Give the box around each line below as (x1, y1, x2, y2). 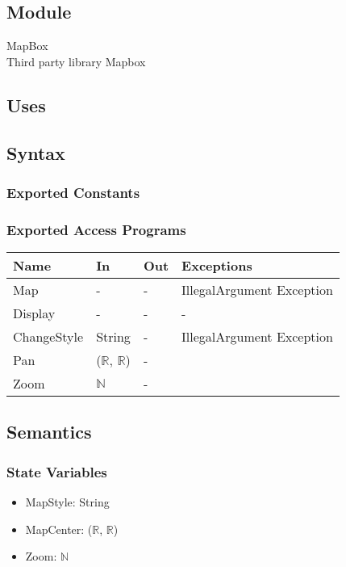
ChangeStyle (13, 327, 84, 346)
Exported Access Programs (6, 219, 186, 239)
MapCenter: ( (25, 520, 93, 537)
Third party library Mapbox (6, 52, 146, 69)
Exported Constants (6, 182, 140, 202)
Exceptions (181, 256, 252, 275)
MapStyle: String (25, 493, 110, 510)
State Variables (6, 461, 107, 481)
